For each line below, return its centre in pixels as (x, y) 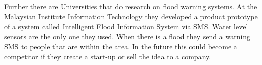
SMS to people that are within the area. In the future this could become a (121, 46)
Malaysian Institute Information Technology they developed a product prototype (131, 16)
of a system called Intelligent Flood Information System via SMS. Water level (126, 26)
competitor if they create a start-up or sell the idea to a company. (108, 56)
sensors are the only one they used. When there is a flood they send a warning (127, 36)
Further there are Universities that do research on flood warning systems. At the (131, 6)
